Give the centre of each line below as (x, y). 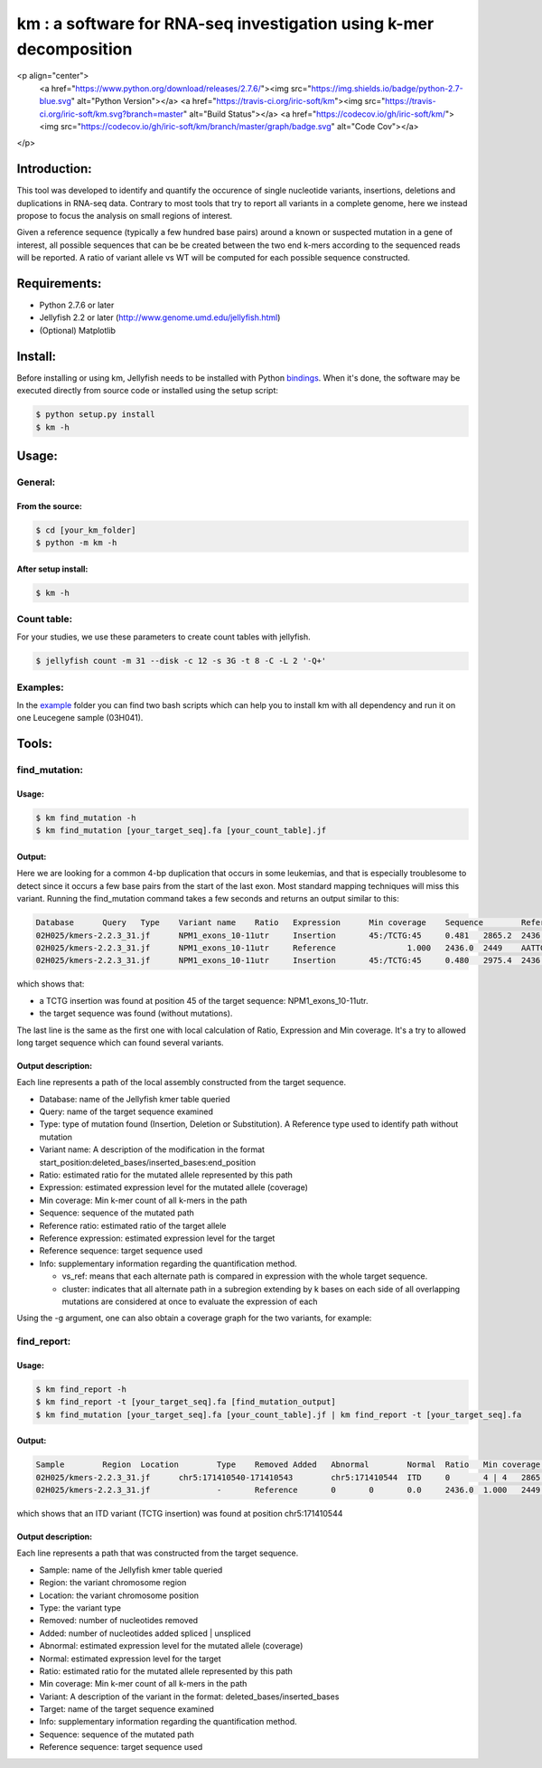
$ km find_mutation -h (86, 818)
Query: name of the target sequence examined (126, 1111)
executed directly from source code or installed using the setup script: (148, 391)
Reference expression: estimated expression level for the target (157, 1238)
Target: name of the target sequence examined (126, 1709)
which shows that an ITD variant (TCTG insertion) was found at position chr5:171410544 (180, 1513)
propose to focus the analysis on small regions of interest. (125, 215)
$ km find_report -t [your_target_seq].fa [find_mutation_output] (186, 1402)
